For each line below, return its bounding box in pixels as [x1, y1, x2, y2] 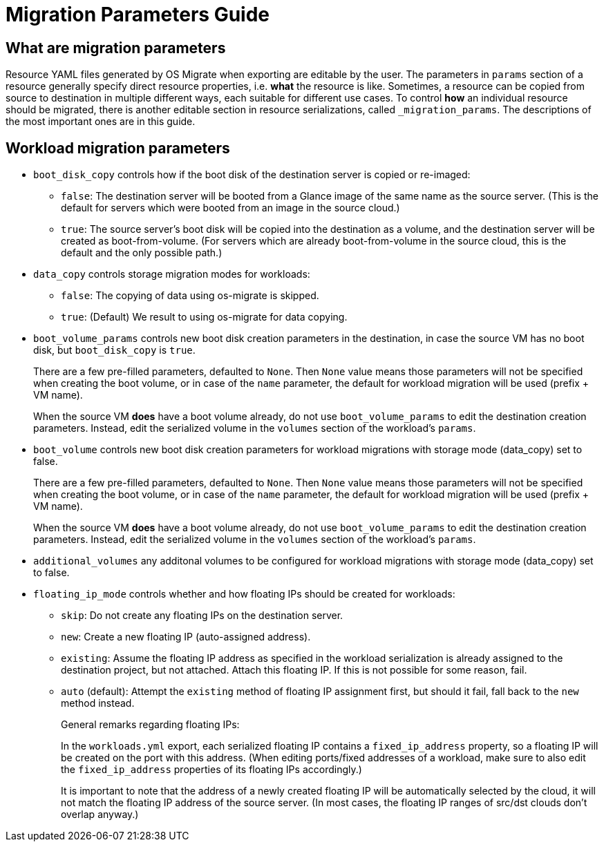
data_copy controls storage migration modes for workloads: [33, 268, 310, 280]
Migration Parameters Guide [6, 3, 270, 26]
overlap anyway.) [61, 808, 139, 821]
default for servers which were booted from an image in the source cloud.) [61, 202, 400, 214]
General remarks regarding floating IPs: [61, 718, 240, 731]
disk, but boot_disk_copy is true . [33, 344, 196, 356]
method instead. [61, 697, 135, 710]
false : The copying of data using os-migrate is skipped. [61, 289, 319, 302]
